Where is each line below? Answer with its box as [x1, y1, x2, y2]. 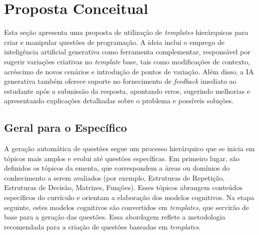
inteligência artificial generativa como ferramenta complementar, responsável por [4, 46, 250, 57]
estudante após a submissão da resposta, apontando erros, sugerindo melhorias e [4, 85, 250, 96]
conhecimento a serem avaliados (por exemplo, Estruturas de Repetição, [4, 172, 225, 183]
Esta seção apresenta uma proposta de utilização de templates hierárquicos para [4, 27, 248, 37]
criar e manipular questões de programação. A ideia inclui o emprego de [4, 36, 224, 47]
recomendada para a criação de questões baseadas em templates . [4, 221, 200, 232]
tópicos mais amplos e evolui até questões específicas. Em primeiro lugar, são [4, 153, 240, 163]
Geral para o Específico [4, 120, 127, 135]
